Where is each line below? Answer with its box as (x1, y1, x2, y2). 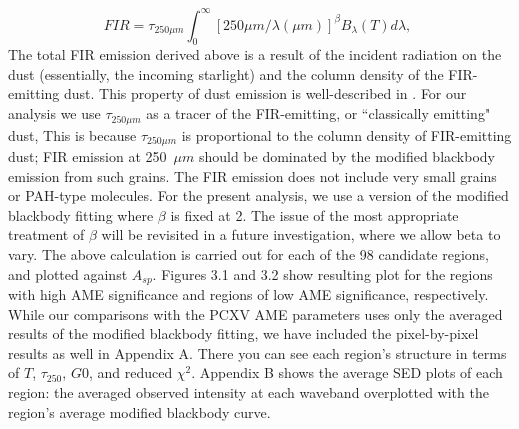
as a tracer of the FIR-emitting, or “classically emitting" (146, 103, 491, 124)
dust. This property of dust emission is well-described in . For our (63, 83, 467, 104)
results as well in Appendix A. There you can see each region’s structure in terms (8, 342, 507, 363)
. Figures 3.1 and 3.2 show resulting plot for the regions (152, 263, 493, 284)
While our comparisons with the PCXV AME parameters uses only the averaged (8, 303, 503, 324)
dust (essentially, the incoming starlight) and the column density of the (8, 63, 444, 84)
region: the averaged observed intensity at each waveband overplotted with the (8, 381, 489, 402)
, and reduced (88, 362, 173, 383)
